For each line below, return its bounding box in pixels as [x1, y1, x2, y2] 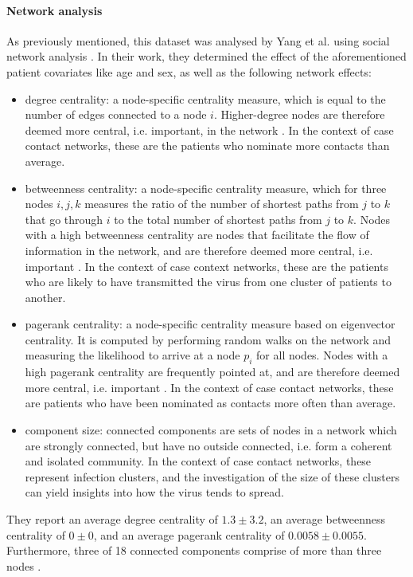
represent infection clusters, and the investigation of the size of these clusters [25, 468, 399, 485]
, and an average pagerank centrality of [93, 526, 285, 543]
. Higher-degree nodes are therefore [213, 106, 385, 123]
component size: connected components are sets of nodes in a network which [25, 422, 397, 438]
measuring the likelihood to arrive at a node [25, 347, 240, 363]
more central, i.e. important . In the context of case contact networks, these [25, 379, 394, 395]
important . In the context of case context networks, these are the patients [25, 257, 388, 274]
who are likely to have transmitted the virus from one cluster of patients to [25, 273, 392, 290]
